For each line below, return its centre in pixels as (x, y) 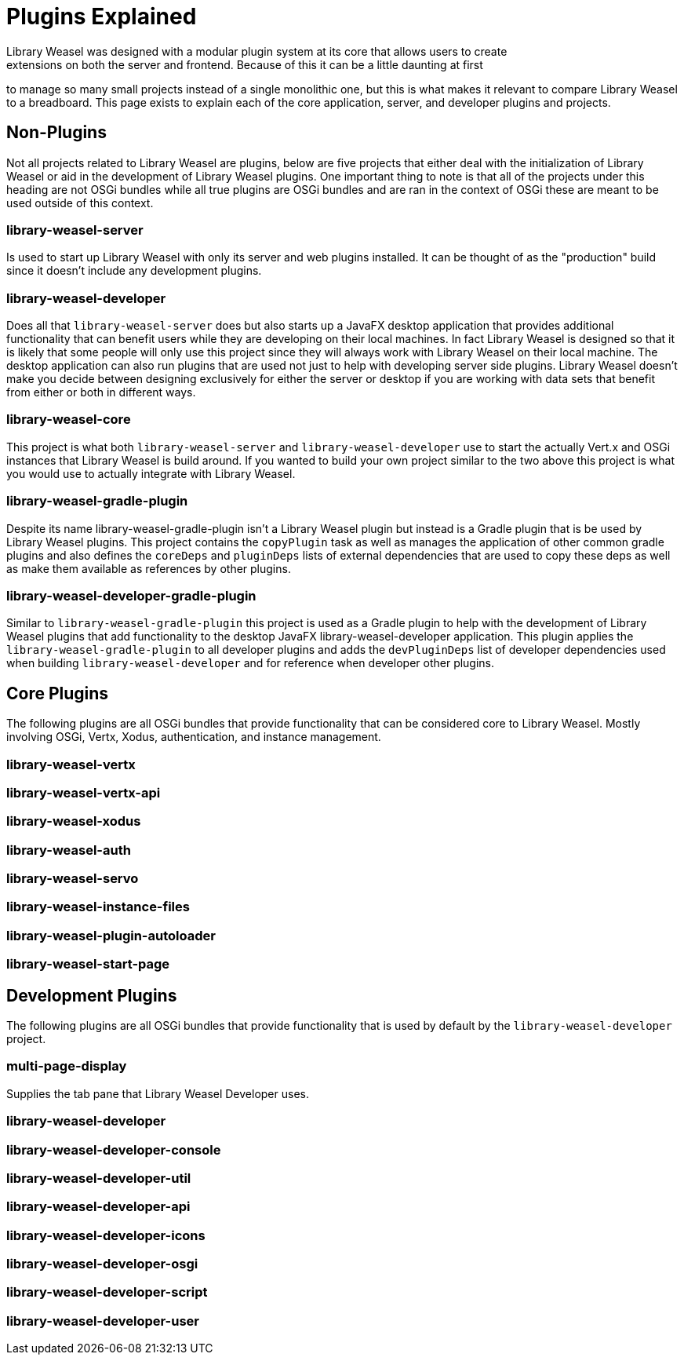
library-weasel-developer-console (114, 1149)
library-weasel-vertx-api (84, 792)
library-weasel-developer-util (99, 1178)
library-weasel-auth (69, 850)
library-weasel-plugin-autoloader (111, 935)
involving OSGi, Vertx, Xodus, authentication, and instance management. (194, 737)
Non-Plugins (56, 133)
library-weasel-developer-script (107, 1292)
